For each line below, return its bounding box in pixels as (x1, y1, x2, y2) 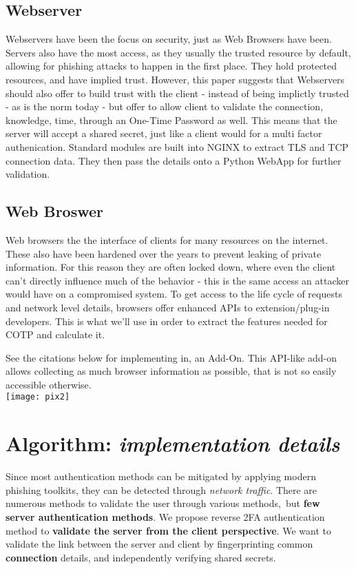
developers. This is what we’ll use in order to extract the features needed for (6, 313, 328, 328)
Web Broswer (6, 200, 104, 222)
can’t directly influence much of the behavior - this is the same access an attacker (6, 273, 349, 287)
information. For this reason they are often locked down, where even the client (6, 260, 336, 274)
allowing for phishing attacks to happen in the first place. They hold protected (6, 59, 337, 73)
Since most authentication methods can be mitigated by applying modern (6, 469, 316, 484)
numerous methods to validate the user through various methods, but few (6, 496, 320, 510)
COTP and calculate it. (6, 327, 105, 342)
